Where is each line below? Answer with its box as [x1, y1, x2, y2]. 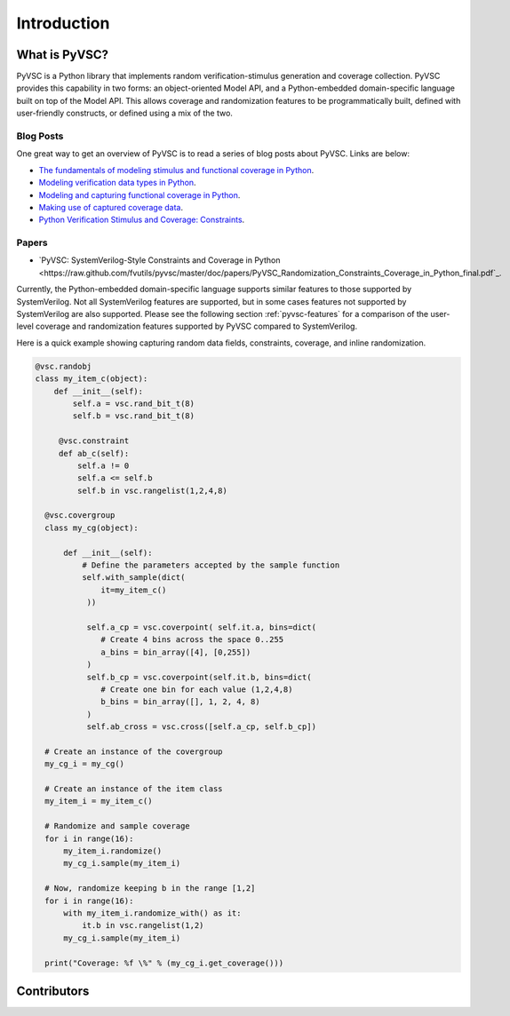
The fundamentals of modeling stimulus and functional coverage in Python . [38, 164, 315, 175]
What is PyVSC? [16, 47, 109, 62]
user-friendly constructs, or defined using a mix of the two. [16, 107, 233, 119]
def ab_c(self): [58, 448, 130, 458]
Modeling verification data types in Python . [38, 178, 196, 188]
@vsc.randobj [35, 361, 92, 371]
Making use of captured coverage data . [38, 202, 184, 212]
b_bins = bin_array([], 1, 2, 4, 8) [100, 697, 261, 707]
